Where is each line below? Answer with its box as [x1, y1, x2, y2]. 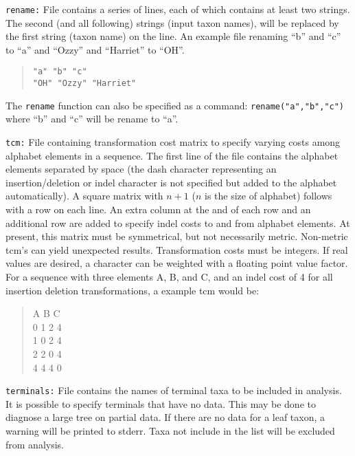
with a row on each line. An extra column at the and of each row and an [5, 202, 311, 217]
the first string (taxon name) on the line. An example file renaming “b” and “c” [5, 29, 341, 43]
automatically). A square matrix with [5, 188, 163, 203]
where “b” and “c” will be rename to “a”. [5, 111, 179, 126]
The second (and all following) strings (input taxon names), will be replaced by [5, 15, 339, 30]
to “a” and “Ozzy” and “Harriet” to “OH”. [5, 42, 185, 56]
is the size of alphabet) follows [204, 188, 332, 203]
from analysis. [5, 437, 64, 451]
